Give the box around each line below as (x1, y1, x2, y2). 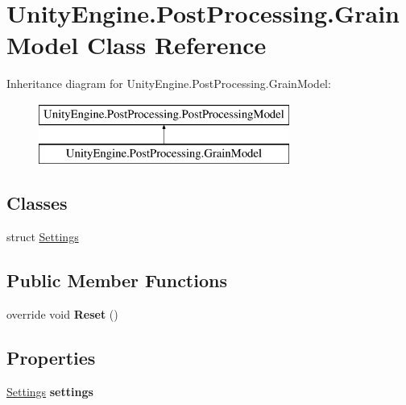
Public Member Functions (6, 268, 227, 293)
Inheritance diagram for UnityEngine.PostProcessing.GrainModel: (6, 75, 331, 92)
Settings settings (6, 382, 93, 399)
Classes (6, 190, 68, 215)
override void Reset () (6, 306, 118, 323)
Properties (6, 345, 96, 370)
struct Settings (6, 228, 79, 245)
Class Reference (86, 28, 267, 61)
